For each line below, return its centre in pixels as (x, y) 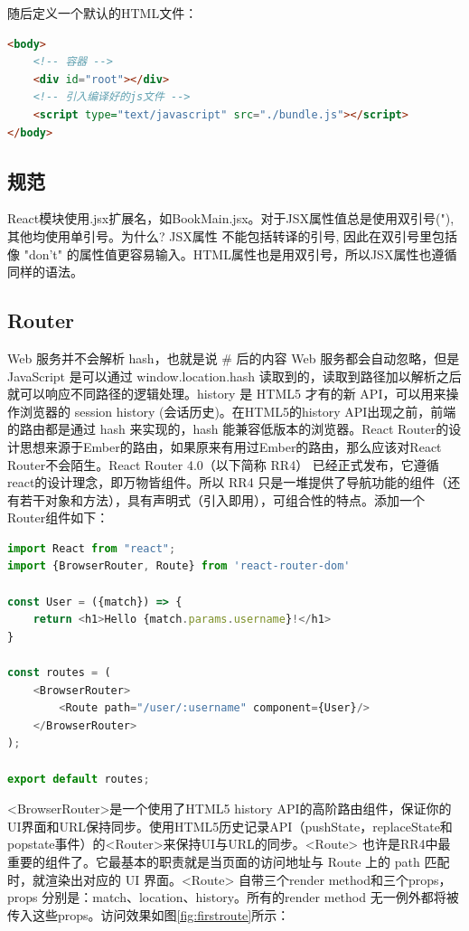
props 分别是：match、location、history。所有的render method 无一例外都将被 (233, 897)
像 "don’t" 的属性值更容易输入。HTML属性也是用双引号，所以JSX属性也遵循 (232, 254)
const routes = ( (59, 673)
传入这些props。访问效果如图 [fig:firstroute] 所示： (149, 914)
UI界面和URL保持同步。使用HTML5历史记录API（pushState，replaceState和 (230, 826)
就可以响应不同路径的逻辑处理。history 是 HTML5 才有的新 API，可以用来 (227, 394)
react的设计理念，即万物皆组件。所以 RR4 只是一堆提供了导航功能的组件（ (228, 482)
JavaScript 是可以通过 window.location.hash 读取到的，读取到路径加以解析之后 (234, 376)
